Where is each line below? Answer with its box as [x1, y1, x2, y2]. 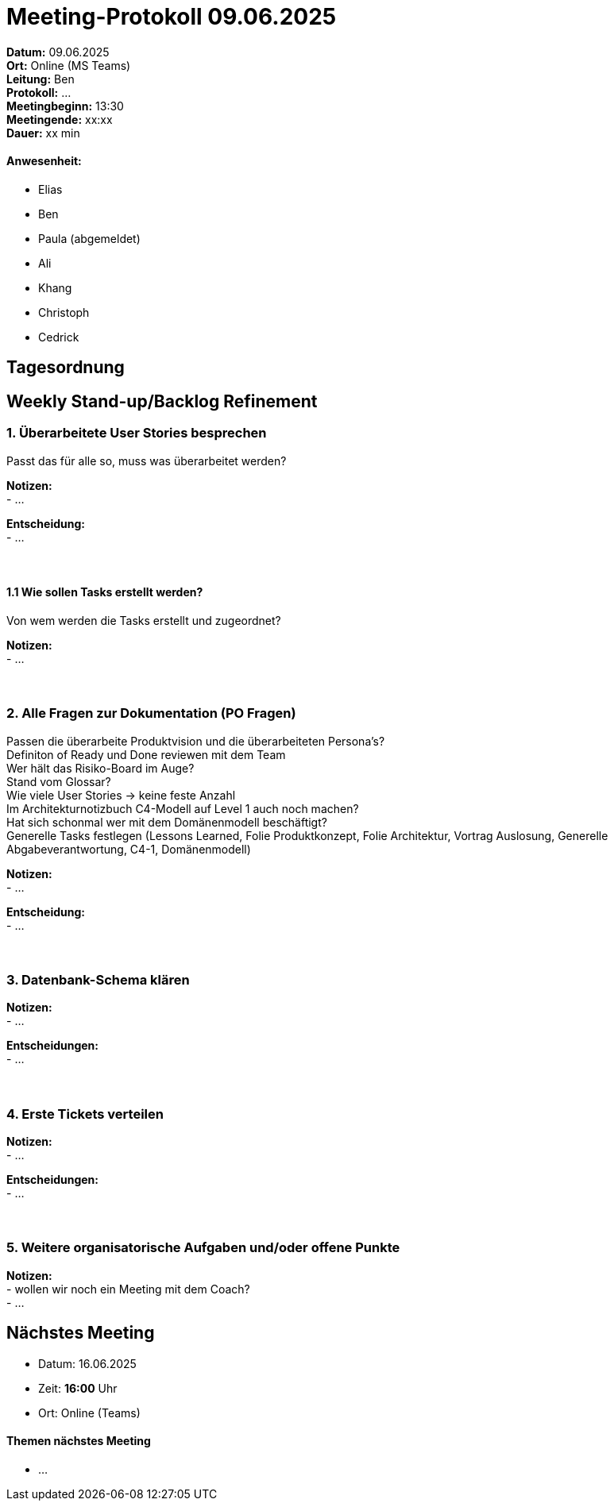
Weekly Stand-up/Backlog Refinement [6, 391, 318, 411]
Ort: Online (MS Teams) [6, 58, 131, 72]
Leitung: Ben [6, 71, 75, 86]
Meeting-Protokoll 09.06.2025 [6, 3, 337, 30]
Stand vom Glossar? [6, 774, 111, 788]
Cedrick [38, 330, 79, 344]
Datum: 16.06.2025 [38, 1356, 137, 1370]
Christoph [38, 305, 90, 319]
